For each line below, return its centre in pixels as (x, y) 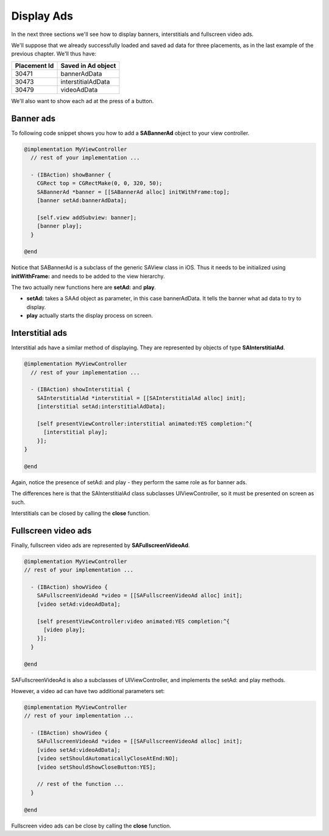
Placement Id (34, 65)
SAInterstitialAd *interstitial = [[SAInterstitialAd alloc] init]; (141, 398)
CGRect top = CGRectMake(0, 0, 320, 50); (100, 184)
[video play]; (64, 630)
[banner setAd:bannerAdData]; (82, 200)
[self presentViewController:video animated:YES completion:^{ (133, 621)
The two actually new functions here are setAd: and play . (84, 288)
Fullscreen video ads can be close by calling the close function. (91, 826)
